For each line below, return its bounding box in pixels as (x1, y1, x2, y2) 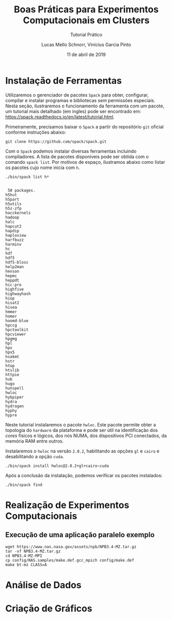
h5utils (5, 201, 22, 207)
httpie (5, 372, 20, 377)
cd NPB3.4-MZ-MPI (5, 553, 43, 558)
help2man (5, 264, 24, 269)
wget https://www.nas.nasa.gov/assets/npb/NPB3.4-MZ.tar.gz (5, 544, 137, 549)
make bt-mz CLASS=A (5, 562, 47, 567)
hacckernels (5, 210, 31, 215)
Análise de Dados (5, 579, 82, 591)
